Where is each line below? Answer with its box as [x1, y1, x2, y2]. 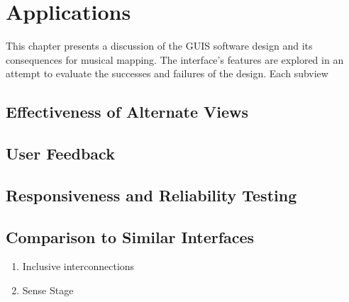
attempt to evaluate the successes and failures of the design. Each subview [6, 66, 328, 81]
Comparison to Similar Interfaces [6, 225, 255, 247]
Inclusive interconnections [22, 259, 135, 274]
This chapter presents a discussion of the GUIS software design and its [6, 38, 313, 53]
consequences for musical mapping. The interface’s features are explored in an [6, 52, 344, 67]
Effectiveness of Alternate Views [6, 101, 249, 123]
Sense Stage [22, 283, 74, 298]
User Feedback [6, 142, 115, 164]
